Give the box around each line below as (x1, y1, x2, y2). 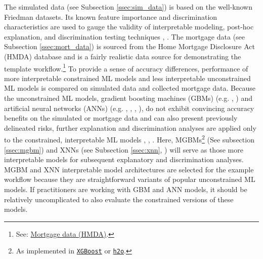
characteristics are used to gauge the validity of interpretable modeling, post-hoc (4, 21, 254, 32)
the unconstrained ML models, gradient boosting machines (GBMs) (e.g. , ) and (4, 93, 252, 103)
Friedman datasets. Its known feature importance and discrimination (4, 11, 217, 22)
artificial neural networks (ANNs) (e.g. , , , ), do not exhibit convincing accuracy (4, 102, 254, 113)
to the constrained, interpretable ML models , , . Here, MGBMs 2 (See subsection (4, 133, 254, 145)
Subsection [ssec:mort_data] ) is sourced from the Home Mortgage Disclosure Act (4, 41, 255, 52)
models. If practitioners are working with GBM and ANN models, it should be (4, 184, 247, 194)
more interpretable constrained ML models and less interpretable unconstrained (4, 72, 251, 83)
